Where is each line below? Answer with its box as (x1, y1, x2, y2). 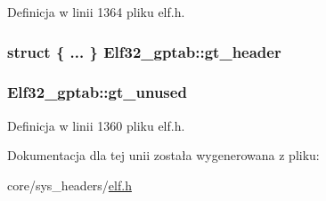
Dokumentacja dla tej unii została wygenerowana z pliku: (7, 146, 320, 165)
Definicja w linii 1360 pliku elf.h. (7, 116, 185, 134)
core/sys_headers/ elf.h (7, 175, 132, 194)
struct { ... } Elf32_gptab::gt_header (7, 40, 281, 62)
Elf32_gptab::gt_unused (7, 81, 187, 103)
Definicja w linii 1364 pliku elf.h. (7, 3, 185, 20)
